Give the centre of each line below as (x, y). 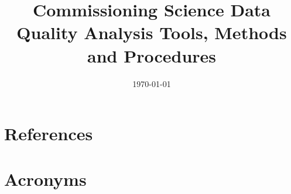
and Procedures (152, 55)
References (49, 134)
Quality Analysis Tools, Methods (152, 32)
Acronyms (45, 179)
